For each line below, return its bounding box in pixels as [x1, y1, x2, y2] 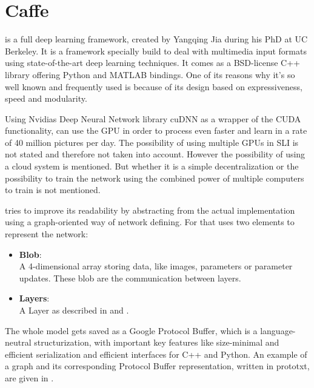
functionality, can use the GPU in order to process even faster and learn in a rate [5, 124, 307, 137]
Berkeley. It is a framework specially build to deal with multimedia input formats [5, 44, 307, 57]
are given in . [5, 371, 54, 384]
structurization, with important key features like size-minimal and [34, 336, 279, 349]
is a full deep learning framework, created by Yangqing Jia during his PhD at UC [5, 33, 308, 45]
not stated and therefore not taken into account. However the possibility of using [5, 148, 306, 160]
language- [260, 324, 296, 337]
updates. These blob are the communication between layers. [19, 271, 241, 284]
